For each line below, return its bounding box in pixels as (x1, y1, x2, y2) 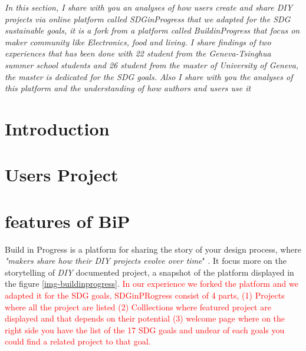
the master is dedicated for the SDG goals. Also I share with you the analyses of (5, 70, 293, 82)
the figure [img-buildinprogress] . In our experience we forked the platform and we (5, 277, 298, 290)
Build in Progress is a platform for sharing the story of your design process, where (5, 243, 302, 255)
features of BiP (5, 208, 130, 233)
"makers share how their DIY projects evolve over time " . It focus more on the (5, 254, 287, 267)
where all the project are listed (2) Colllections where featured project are (5, 300, 271, 313)
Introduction (5, 116, 110, 140)
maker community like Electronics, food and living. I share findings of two (5, 35, 271, 48)
